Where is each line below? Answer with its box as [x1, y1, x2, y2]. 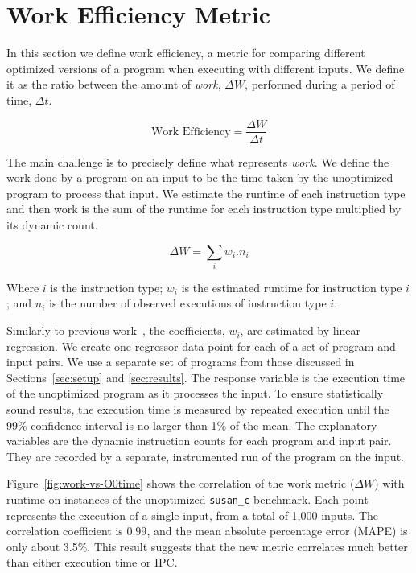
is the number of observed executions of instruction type [49, 295, 327, 311]
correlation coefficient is [6, 522, 123, 539]
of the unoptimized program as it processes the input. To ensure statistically [6, 385, 384, 402]
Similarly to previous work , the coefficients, [6, 322, 225, 339]
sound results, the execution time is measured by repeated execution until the [6, 401, 389, 418]
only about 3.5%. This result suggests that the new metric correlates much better [6, 538, 408, 554]
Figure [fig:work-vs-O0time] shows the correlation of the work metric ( [6, 475, 355, 492]
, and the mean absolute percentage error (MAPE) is [146, 522, 408, 539]
